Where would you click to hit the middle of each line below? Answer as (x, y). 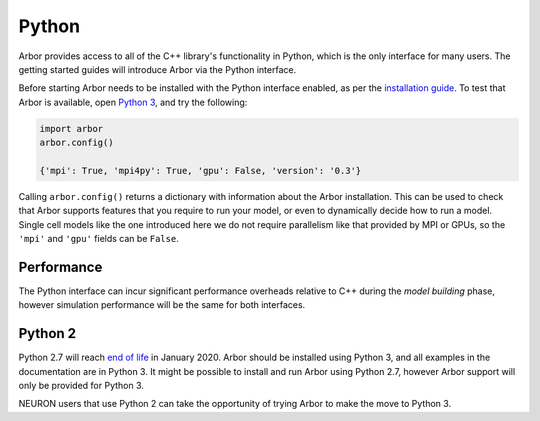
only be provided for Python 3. (81, 386)
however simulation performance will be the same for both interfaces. (162, 305)
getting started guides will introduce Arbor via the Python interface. (157, 69)
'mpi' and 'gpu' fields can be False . (98, 239)
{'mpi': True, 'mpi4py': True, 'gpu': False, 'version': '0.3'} (200, 170)
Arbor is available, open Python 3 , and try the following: (133, 102)
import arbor (71, 128)
